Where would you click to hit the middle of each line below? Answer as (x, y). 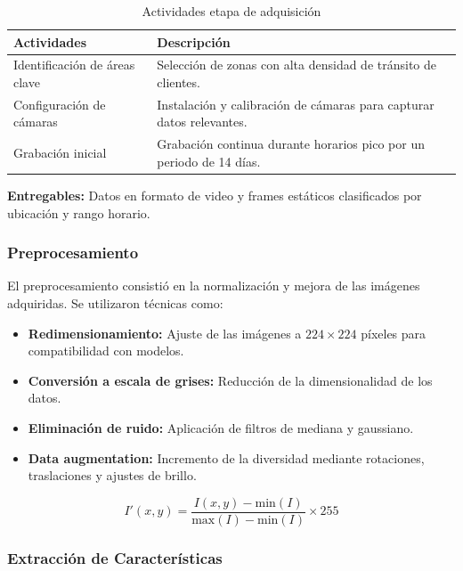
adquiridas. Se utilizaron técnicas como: (115, 303)
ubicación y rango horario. (79, 212)
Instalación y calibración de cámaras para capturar (296, 104)
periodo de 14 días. (209, 161)
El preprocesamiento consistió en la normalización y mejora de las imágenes (214, 285)
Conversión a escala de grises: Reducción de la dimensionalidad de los (230, 380)
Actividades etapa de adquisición (231, 11)
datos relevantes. (202, 122)
